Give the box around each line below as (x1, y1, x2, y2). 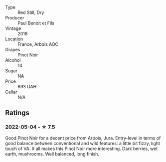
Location (5, 36, 23, 42)
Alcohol (5, 57, 21, 63)
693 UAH (17, 84, 37, 89)
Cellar (5, 89, 17, 95)
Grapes (5, 47, 20, 52)
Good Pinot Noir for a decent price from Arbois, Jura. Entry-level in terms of (5, 135, 161, 141)
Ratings (5, 109, 30, 117)
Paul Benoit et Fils (17, 20, 55, 26)
